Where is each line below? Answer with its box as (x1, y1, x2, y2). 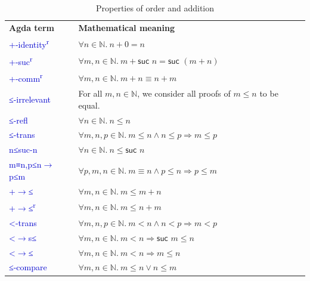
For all (78, 87, 103, 100)
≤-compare (9, 261, 47, 273)
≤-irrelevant (9, 92, 51, 105)
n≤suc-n (9, 143, 38, 156)
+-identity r (9, 36, 49, 51)
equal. (78, 98, 100, 111)
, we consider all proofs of (137, 87, 231, 100)
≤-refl (9, 113, 28, 126)
